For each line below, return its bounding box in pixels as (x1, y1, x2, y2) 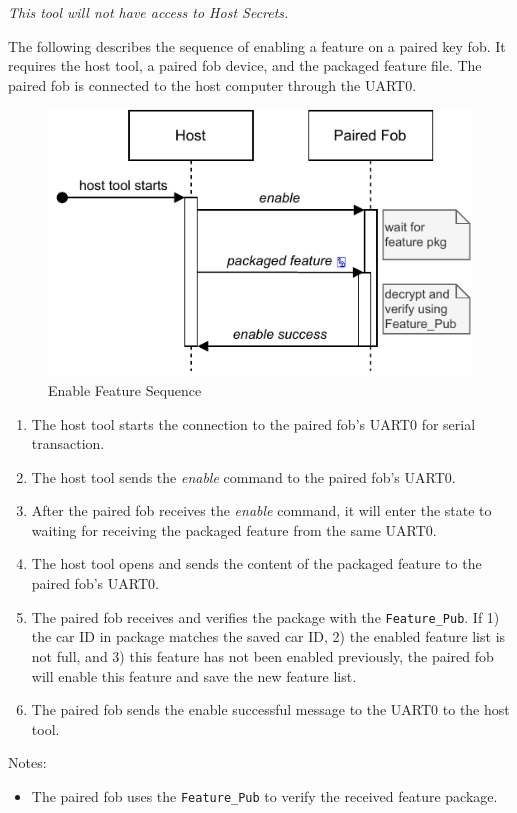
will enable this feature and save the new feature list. (31, 665, 357, 686)
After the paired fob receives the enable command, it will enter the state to (31, 500, 492, 521)
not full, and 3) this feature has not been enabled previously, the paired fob (31, 645, 494, 666)
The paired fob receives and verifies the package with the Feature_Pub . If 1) (31, 606, 500, 627)
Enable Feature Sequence (48, 379, 202, 400)
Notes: (8, 752, 47, 773)
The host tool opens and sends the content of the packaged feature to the (31, 553, 482, 574)
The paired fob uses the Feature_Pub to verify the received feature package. (31, 785, 498, 806)
